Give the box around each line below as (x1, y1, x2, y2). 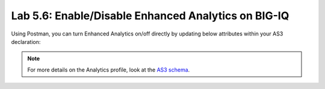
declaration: (11, 38, 41, 45)
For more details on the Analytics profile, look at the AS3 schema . (27, 66, 190, 73)
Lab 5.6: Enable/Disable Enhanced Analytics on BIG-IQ (11, 9, 289, 22)
